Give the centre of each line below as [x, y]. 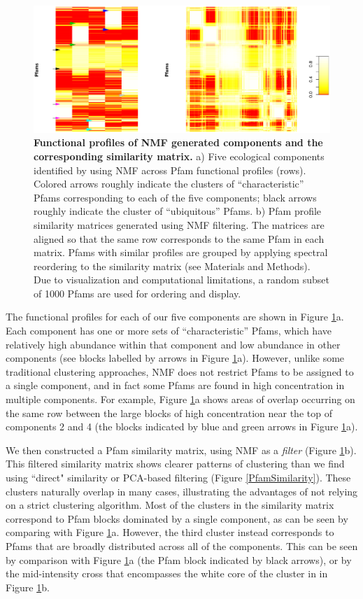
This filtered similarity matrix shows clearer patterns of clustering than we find [175, 464]
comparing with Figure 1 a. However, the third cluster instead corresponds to [170, 532]
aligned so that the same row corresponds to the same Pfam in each [179, 238]
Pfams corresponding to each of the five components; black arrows [175, 197]
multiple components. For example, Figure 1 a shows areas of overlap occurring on [180, 399]
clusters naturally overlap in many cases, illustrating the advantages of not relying [182, 491]
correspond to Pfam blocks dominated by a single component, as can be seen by [177, 518]
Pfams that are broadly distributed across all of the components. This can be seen [182, 545]
